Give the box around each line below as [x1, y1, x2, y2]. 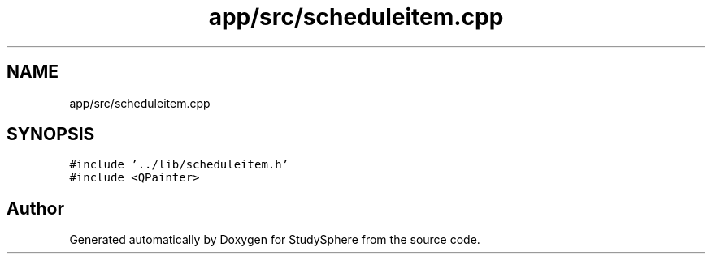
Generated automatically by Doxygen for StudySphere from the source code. [69, 232, 480, 247]
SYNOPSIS [7, 124, 95, 145]
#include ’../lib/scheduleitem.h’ [69, 158, 289, 172]
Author [7, 198, 64, 219]
